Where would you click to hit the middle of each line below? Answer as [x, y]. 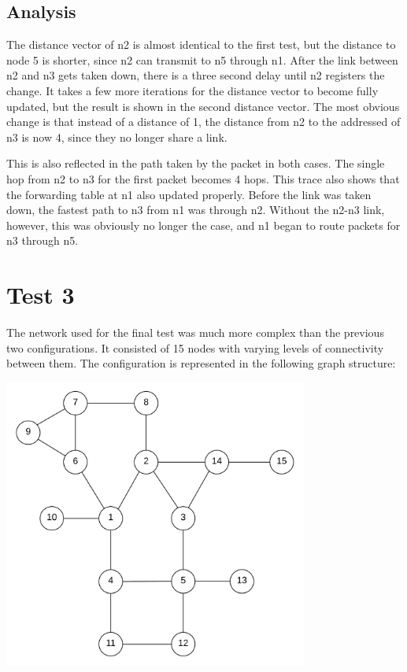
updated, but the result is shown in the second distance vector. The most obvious [203, 106]
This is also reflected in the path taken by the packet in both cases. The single [196, 163]
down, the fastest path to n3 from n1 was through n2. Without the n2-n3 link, [196, 210]
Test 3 [41, 295]
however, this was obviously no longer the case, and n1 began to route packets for [203, 225]
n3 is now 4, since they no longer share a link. [117, 137]
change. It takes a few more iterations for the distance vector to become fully [192, 90]
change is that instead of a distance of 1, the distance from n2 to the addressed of [203, 122]
